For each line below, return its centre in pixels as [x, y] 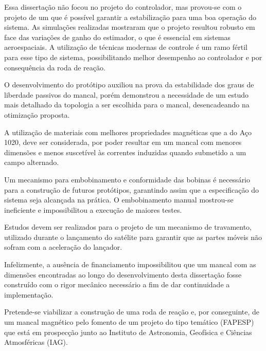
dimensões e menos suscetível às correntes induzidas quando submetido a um [125, 152]
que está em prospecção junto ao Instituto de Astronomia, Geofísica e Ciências [128, 332]
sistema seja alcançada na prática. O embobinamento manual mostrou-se [119, 200]
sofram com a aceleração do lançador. [63, 247]
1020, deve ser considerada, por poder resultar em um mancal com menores [123, 142]
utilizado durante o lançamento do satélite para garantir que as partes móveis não [133, 237]
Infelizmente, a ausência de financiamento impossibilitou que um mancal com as [130, 264]
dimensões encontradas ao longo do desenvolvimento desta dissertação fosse [123, 274]
